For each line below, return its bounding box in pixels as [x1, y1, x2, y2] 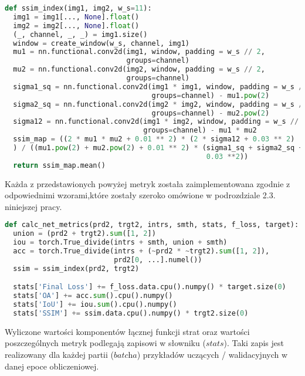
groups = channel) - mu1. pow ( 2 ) [151, 91, 270, 100]
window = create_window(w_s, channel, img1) [13, 39, 190, 48]
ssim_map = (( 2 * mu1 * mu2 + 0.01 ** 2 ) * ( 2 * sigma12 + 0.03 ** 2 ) [13, 135, 295, 144]
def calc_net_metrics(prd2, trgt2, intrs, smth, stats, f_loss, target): [5, 221, 299, 229]
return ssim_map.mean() [13, 161, 106, 170]
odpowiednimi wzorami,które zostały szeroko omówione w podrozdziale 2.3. [5, 189, 276, 201]
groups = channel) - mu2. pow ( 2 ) [151, 109, 270, 117]
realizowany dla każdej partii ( [5, 348, 114, 360]
